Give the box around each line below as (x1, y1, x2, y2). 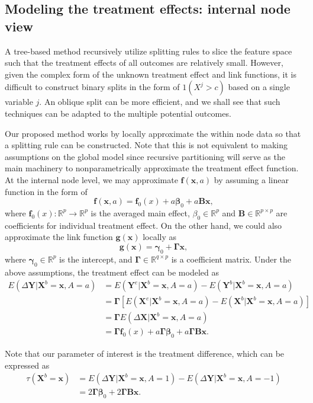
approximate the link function (5, 231, 113, 243)
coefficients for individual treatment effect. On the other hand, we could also (5, 219, 282, 231)
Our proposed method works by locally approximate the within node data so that (5, 127, 301, 139)
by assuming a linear (214, 173, 289, 185)
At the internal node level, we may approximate (5, 173, 178, 185)
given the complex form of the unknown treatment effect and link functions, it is (5, 68, 296, 80)
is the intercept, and (59, 252, 133, 265)
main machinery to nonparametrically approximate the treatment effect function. (5, 162, 299, 174)
